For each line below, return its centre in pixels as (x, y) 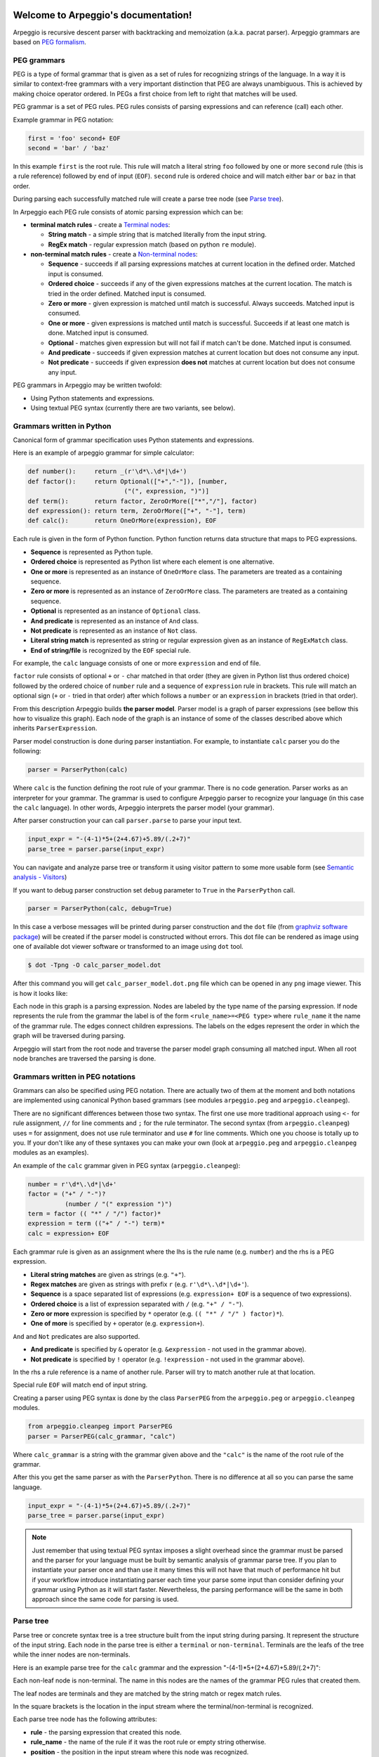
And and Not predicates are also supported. (77, 1336)
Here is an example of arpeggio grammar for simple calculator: (104, 453)
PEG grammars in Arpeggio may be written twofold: (87, 385)
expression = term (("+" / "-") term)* (96, 1224)
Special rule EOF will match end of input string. (80, 1385)
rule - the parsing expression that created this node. (106, 1732)
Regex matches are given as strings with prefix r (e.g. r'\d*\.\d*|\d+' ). (140, 1284)
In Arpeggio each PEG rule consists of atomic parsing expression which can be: (128, 212)
